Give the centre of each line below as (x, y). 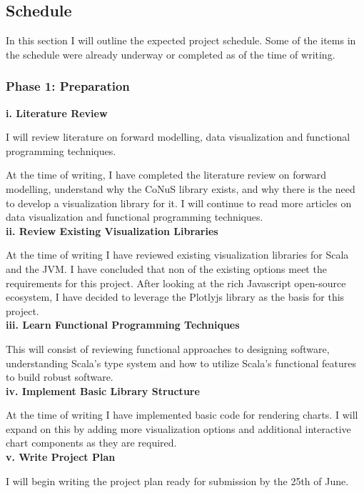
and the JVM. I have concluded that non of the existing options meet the (166, 268)
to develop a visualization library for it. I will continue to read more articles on (179, 203)
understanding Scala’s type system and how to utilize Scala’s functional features (181, 363)
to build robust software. (60, 377)
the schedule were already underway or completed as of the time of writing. (171, 54)
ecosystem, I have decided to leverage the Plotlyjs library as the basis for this (175, 297)
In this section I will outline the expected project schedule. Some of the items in (181, 40)
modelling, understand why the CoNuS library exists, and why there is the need (181, 188)
